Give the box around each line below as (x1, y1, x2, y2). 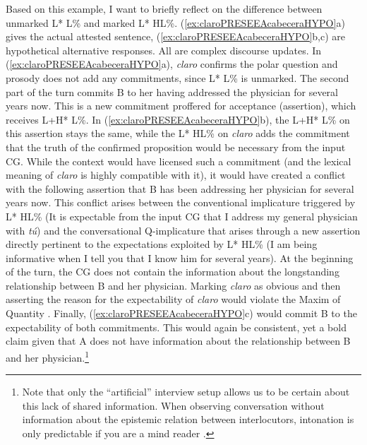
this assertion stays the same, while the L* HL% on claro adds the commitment (6, 126, 350, 141)
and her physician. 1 (6, 348, 89, 364)
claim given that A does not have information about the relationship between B (6, 333, 351, 348)
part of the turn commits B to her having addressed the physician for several (6, 84, 338, 99)
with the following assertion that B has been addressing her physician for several (6, 181, 354, 196)
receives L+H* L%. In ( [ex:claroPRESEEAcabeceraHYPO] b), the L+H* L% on (6, 112, 350, 126)
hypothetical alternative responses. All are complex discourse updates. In (6, 42, 322, 57)
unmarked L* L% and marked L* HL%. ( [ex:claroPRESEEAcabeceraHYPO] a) (6, 15, 345, 30)
